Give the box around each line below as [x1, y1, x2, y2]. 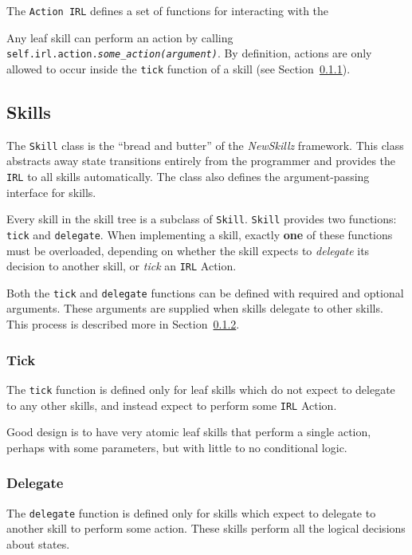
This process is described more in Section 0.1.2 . [6, 316, 240, 333]
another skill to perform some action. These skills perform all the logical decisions [6, 520, 406, 537]
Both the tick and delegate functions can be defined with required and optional [6, 284, 404, 301]
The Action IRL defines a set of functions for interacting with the [6, 2, 329, 18]
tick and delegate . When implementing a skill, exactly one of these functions [6, 226, 393, 242]
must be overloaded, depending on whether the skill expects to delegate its [6, 242, 370, 258]
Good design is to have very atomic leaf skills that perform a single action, [6, 423, 371, 440]
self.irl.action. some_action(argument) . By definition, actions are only [6, 45, 372, 61]
